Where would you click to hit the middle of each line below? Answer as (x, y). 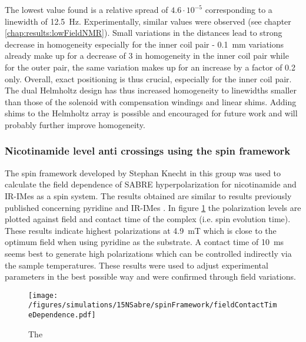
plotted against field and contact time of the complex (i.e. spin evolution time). (148, 219)
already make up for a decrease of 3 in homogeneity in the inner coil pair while (147, 56)
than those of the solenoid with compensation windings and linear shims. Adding (151, 101)
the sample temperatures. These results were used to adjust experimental (137, 265)
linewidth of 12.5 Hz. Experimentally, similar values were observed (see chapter (148, 21)
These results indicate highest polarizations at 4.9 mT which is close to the (141, 230)
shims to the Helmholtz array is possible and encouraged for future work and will (151, 113)
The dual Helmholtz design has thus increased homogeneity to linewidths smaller (151, 90)
